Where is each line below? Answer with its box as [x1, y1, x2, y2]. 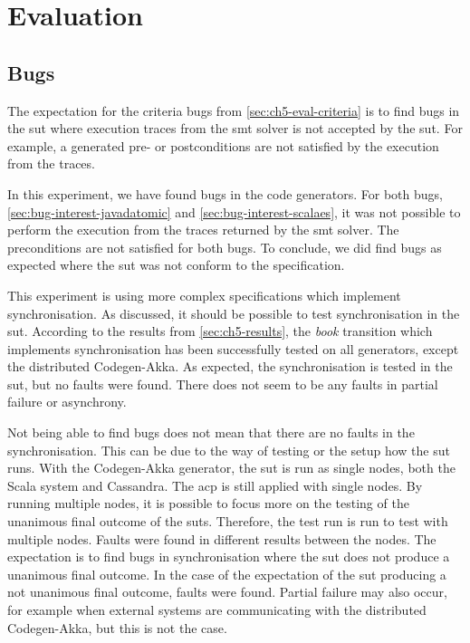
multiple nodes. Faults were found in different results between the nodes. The [7, 529, 436, 548]
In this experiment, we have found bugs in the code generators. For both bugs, [7, 184, 443, 203]
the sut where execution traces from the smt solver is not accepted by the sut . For [7, 119, 463, 138]
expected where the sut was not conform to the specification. [7, 255, 345, 274]
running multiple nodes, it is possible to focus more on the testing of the [7, 494, 409, 513]
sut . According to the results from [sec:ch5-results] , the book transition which [7, 321, 433, 341]
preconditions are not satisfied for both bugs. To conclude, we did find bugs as [7, 237, 442, 256]
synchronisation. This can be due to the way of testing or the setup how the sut [7, 440, 450, 459]
